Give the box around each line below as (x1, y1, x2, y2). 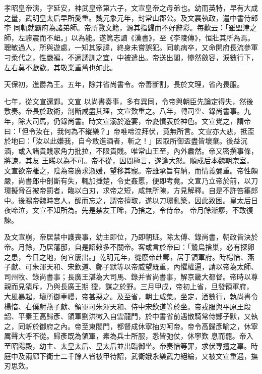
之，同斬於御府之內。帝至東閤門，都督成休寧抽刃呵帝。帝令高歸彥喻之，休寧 (4, 320, 258, 331)
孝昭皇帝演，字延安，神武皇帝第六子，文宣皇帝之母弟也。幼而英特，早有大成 (4, 3, 258, 13)
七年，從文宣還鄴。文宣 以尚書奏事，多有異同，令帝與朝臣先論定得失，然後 (4, 96, 253, 106)
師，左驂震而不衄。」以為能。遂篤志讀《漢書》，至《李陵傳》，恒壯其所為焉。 (4, 32, 254, 42)
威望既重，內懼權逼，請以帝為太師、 (138, 261, 258, 272)
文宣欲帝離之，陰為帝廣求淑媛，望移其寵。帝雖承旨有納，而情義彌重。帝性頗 (4, 165, 258, 175)
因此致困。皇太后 (194, 195, 251, 205)
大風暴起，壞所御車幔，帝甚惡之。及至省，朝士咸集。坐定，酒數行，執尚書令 (4, 291, 258, 302)
